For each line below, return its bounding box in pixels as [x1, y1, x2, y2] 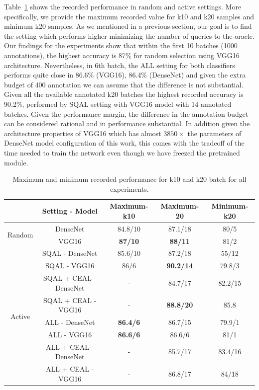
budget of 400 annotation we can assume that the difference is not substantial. [4, 79, 244, 89]
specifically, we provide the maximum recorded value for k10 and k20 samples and [4, 11, 255, 21]
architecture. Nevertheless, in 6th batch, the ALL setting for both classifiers [4, 60, 235, 70]
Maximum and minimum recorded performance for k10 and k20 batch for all [12, 174, 247, 184]
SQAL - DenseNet [42, 248, 98, 258]
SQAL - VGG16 [45, 260, 95, 271]
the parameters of [187, 128, 242, 138]
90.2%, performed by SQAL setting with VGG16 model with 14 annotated [4, 98, 232, 109]
